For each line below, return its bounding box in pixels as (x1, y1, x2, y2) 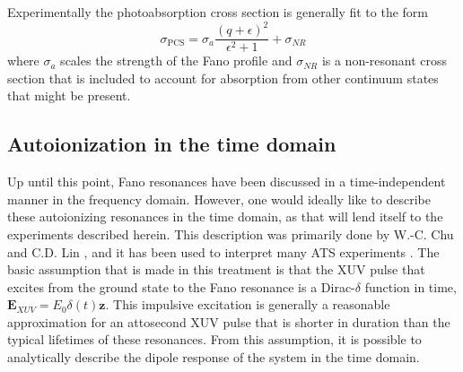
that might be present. (7, 86, 131, 105)
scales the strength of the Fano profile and (60, 51, 293, 70)
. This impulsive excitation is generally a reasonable (105, 295, 390, 314)
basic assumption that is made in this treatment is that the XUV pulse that (7, 260, 425, 279)
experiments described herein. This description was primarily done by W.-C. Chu (7, 224, 454, 243)
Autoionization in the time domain (7, 130, 336, 158)
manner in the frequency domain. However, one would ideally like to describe (7, 189, 431, 208)
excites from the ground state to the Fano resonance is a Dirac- (7, 277, 355, 296)
